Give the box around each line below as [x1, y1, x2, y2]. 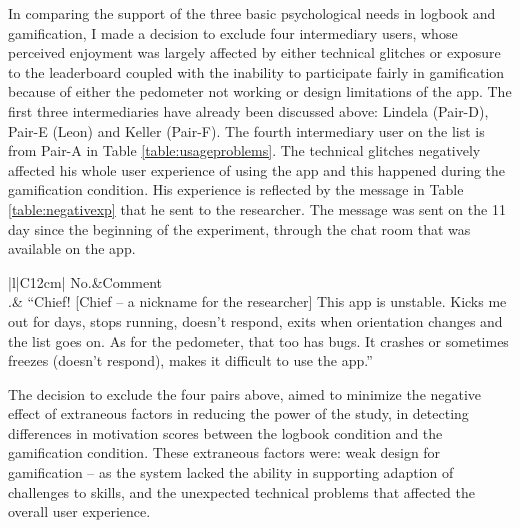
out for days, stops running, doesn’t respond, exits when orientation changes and [8, 310, 503, 331]
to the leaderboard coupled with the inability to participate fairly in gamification [8, 61, 505, 82]
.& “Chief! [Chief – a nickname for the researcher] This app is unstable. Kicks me [8, 291, 507, 312]
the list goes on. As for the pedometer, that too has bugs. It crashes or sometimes [8, 330, 509, 351]
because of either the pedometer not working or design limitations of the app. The [8, 81, 512, 102]
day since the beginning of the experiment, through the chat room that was [8, 218, 471, 239]
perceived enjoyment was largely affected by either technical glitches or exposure [8, 42, 501, 63]
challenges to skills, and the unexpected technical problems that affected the [8, 481, 475, 502]
